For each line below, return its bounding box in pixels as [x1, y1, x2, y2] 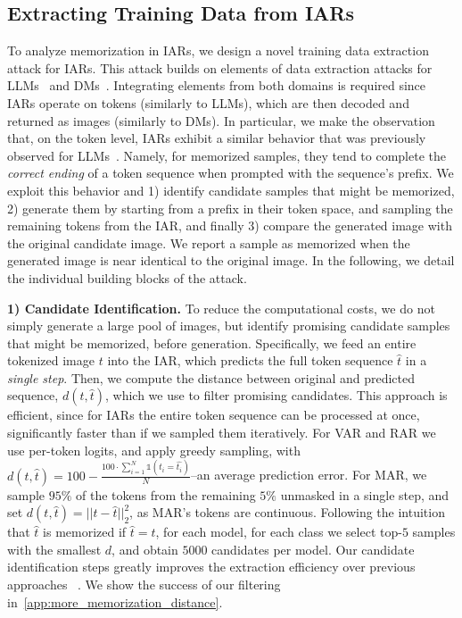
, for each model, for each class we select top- [155, 522, 402, 541]
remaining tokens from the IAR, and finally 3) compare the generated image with [7, 216, 452, 235]
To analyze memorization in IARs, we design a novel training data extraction [7, 41, 429, 60]
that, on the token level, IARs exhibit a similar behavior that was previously [7, 129, 426, 147]
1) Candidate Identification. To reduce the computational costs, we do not [7, 298, 435, 317]
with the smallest [7, 539, 102, 558]
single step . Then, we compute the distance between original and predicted [7, 368, 416, 387]
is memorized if [43, 522, 127, 541]
